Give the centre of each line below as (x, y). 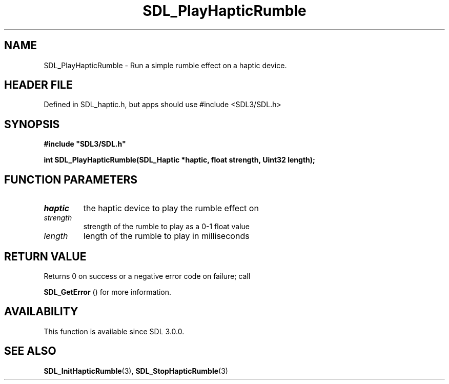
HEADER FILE (38, 85)
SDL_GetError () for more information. (108, 292)
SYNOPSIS (32, 124)
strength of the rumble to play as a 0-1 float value (167, 227)
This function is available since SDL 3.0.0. (114, 331)
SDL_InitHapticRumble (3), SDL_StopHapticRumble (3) (136, 371)
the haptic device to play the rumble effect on (171, 208)
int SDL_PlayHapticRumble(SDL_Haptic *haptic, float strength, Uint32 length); (179, 160)
